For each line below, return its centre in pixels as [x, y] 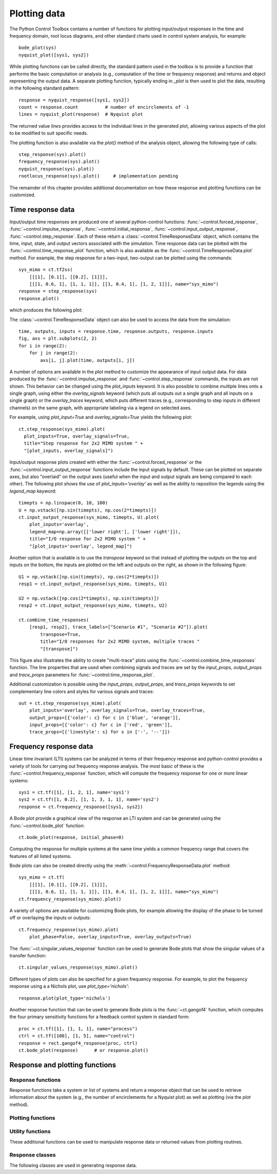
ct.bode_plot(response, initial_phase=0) [71, 837]
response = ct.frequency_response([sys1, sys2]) [81, 807]
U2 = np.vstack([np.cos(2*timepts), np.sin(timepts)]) [89, 598]
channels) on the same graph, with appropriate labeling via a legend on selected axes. [101, 408]
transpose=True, [61, 634]
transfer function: [28, 955]
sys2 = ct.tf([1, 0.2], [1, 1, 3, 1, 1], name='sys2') [89, 800]
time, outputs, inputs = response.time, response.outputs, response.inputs [116, 331]
